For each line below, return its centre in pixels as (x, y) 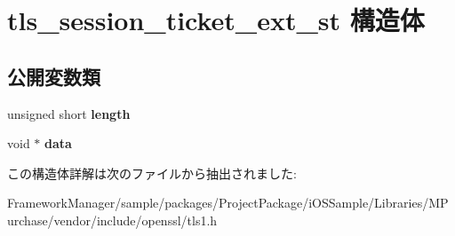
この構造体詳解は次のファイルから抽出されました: (152, 173)
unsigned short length (69, 113)
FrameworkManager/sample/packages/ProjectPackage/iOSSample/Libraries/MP (228, 203)
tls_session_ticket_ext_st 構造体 (216, 20)
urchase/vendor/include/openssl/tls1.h (112, 220)
